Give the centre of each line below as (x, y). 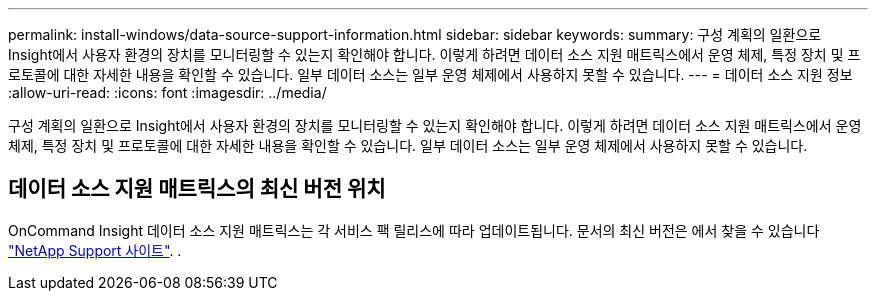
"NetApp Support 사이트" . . (95, 250)
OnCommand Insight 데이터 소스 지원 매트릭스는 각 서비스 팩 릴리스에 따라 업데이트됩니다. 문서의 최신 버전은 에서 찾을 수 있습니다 (414, 230)
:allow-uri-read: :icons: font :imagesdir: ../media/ (167, 92)
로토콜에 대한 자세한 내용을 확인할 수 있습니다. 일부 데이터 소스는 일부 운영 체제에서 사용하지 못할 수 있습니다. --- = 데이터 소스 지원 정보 (430, 74)
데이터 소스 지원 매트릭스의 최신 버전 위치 (197, 189)
